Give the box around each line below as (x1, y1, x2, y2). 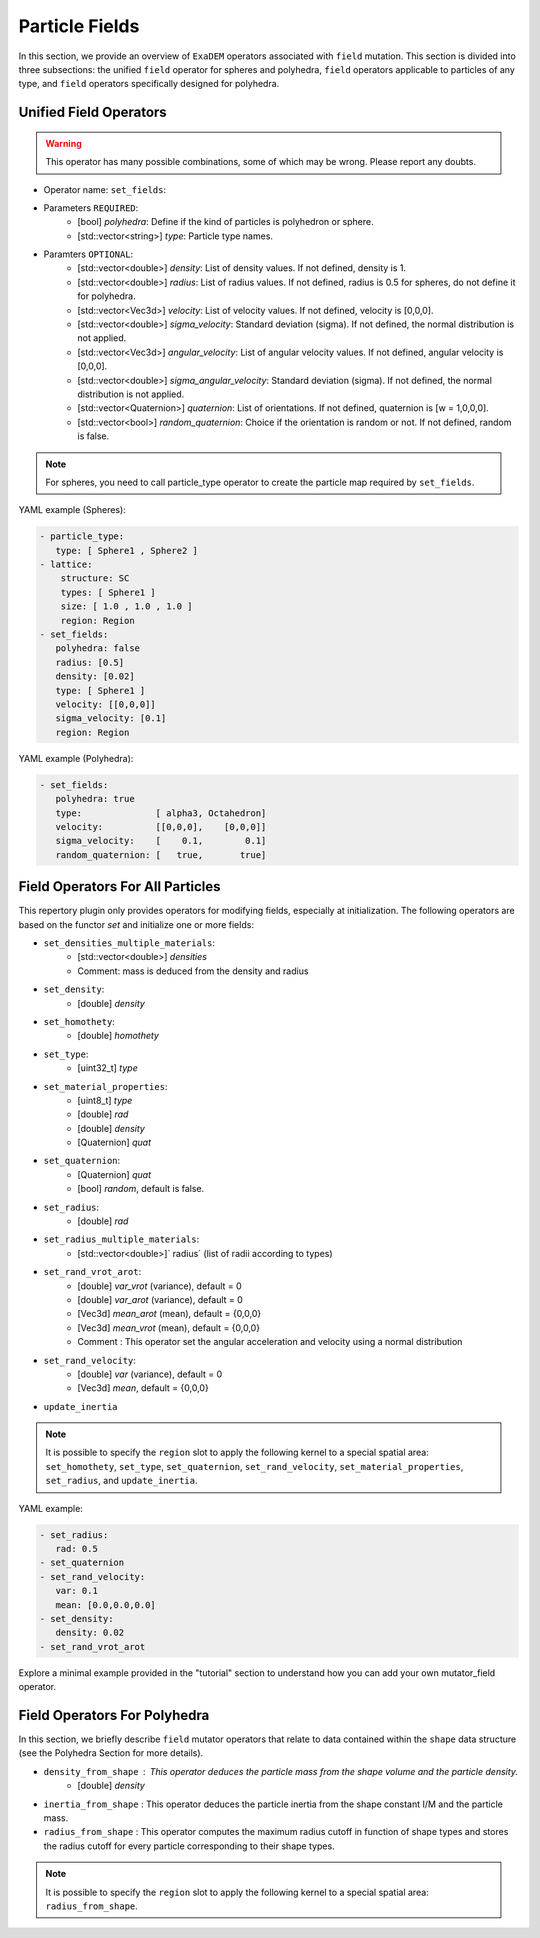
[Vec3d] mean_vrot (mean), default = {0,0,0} (77, 1321, 260, 1334)
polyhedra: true (55, 793, 135, 805)
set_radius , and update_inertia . (45, 1475, 198, 1487)
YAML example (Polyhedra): (18, 752, 134, 764)
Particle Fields (18, 15, 140, 37)
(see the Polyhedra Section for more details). (18, 1747, 204, 1759)
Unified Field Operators (18, 104, 167, 121)
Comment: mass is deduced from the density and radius (77, 965, 309, 977)
